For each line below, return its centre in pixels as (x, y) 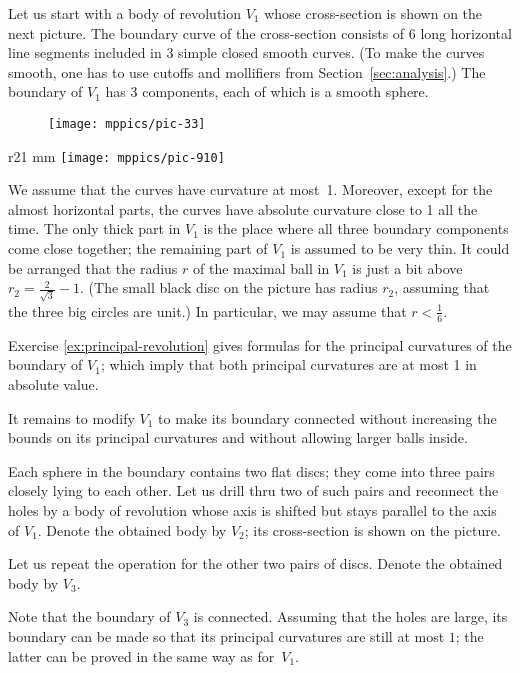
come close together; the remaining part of (138, 248)
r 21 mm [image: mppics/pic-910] (116, 155)
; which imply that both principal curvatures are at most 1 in (288, 364)
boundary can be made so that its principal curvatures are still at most (226, 635)
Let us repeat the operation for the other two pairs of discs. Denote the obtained (255, 563)
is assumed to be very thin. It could (400, 248)
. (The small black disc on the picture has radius (229, 287)
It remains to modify (71, 417)
